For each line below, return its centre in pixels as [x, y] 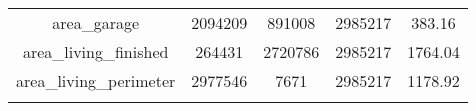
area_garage [96, 22]
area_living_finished [95, 51]
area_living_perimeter [96, 80]
